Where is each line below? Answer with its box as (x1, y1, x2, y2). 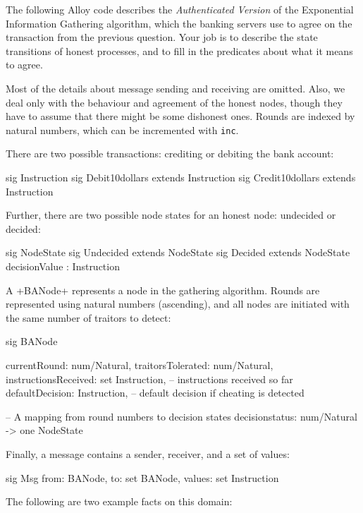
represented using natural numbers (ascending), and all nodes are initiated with (6, 296, 350, 311)
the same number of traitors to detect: (6, 310, 171, 325)
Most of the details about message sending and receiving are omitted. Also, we (6, 80, 345, 95)
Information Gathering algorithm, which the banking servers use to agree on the (6, 16, 352, 30)
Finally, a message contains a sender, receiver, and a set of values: (6, 446, 290, 461)
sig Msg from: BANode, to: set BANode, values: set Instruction (6, 470, 279, 485)
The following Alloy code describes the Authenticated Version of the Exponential (6, 2, 354, 16)
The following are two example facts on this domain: (6, 494, 233, 509)
